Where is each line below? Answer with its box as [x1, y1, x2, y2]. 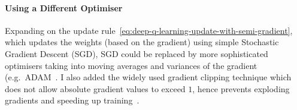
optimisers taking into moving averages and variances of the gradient [5, 59, 257, 71]
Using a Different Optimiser [5, 1, 123, 14]
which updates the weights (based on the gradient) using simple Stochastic [5, 36, 279, 48]
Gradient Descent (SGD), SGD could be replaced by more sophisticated [5, 47, 268, 59]
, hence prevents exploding [192, 82, 290, 95]
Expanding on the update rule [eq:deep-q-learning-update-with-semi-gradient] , [5, 24, 293, 36]
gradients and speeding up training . [5, 94, 140, 106]
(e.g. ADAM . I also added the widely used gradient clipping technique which [5, 71, 292, 83]
